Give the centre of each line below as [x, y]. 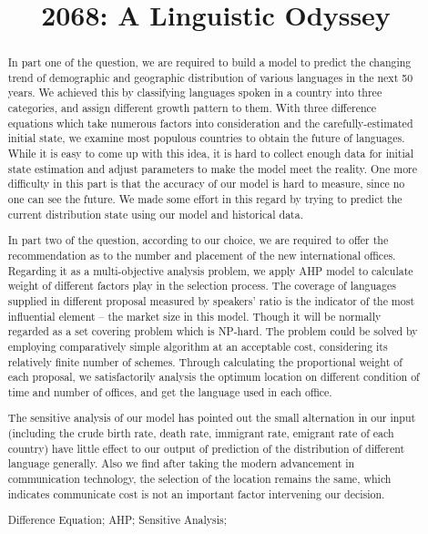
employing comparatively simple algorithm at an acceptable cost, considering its [198, 346]
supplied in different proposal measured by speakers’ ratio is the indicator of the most [211, 300]
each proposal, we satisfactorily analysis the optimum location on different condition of [214, 377]
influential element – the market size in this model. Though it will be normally [194, 316]
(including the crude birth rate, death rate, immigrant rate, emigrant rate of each [201, 433]
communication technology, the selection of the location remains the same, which [199, 479]
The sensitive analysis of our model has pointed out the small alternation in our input [212, 418]
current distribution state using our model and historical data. [155, 214]
